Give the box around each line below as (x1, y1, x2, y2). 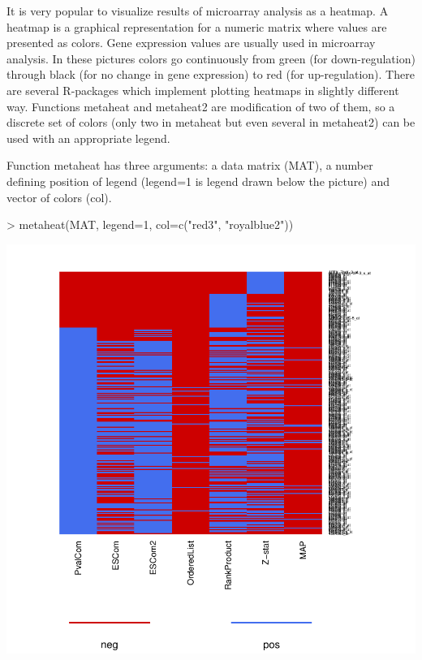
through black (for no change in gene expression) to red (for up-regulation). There (6, 66, 415, 83)
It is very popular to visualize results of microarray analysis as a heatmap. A (6, 2, 389, 19)
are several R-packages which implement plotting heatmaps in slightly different (6, 81, 399, 98)
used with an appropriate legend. (6, 129, 170, 146)
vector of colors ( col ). (6, 188, 112, 205)
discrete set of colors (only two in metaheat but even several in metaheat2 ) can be (6, 114, 416, 131)
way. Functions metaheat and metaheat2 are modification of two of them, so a (6, 97, 395, 114)
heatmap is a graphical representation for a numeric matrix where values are (6, 18, 387, 35)
